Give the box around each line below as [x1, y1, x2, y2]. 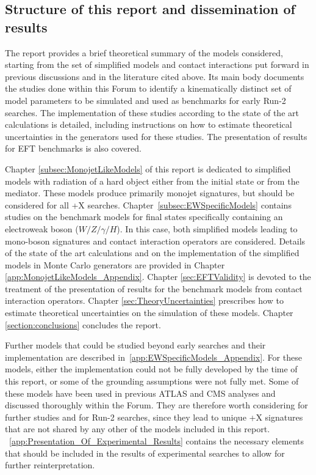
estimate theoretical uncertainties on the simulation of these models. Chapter [5, 306, 293, 319]
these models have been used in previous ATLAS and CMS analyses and [5, 386, 276, 399]
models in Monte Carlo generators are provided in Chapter [5, 258, 225, 271]
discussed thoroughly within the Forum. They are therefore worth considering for [5, 399, 308, 411]
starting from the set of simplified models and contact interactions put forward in [5, 58, 309, 71]
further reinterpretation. [5, 458, 95, 471]
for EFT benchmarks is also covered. [5, 142, 142, 155]
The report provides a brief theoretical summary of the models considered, [5, 46, 283, 59]
